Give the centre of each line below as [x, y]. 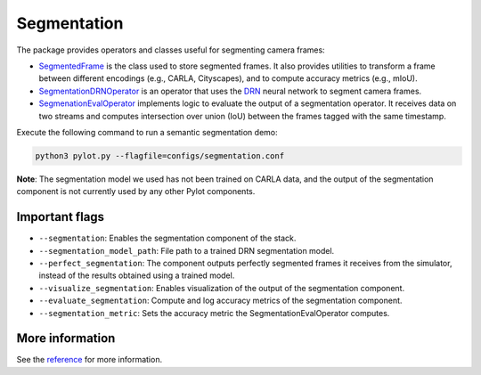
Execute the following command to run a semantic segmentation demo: [147, 132]
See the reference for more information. [90, 360]
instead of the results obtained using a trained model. [137, 275]
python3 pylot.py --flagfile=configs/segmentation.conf [160, 155]
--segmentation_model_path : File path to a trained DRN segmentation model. [187, 250]
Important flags [61, 217]
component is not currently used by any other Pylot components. [136, 192]
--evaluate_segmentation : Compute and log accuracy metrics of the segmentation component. [220, 301]
